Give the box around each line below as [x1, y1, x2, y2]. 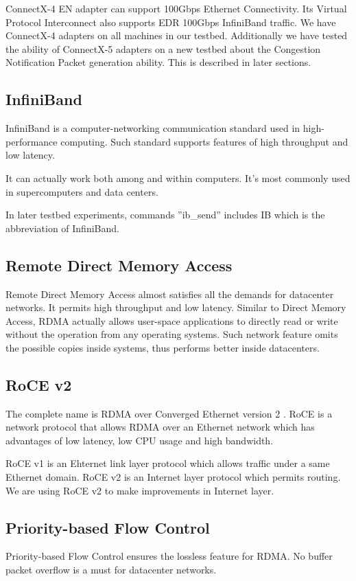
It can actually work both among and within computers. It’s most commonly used [5, 170, 351, 185]
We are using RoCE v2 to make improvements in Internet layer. [5, 483, 274, 497]
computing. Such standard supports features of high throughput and [60, 134, 348, 148]
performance [5, 134, 58, 148]
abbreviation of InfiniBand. [5, 220, 119, 235]
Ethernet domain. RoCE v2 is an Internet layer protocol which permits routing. [5, 470, 341, 484]
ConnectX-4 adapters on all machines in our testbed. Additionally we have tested [5, 28, 348, 43]
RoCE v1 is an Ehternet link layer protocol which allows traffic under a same [5, 456, 330, 470]
